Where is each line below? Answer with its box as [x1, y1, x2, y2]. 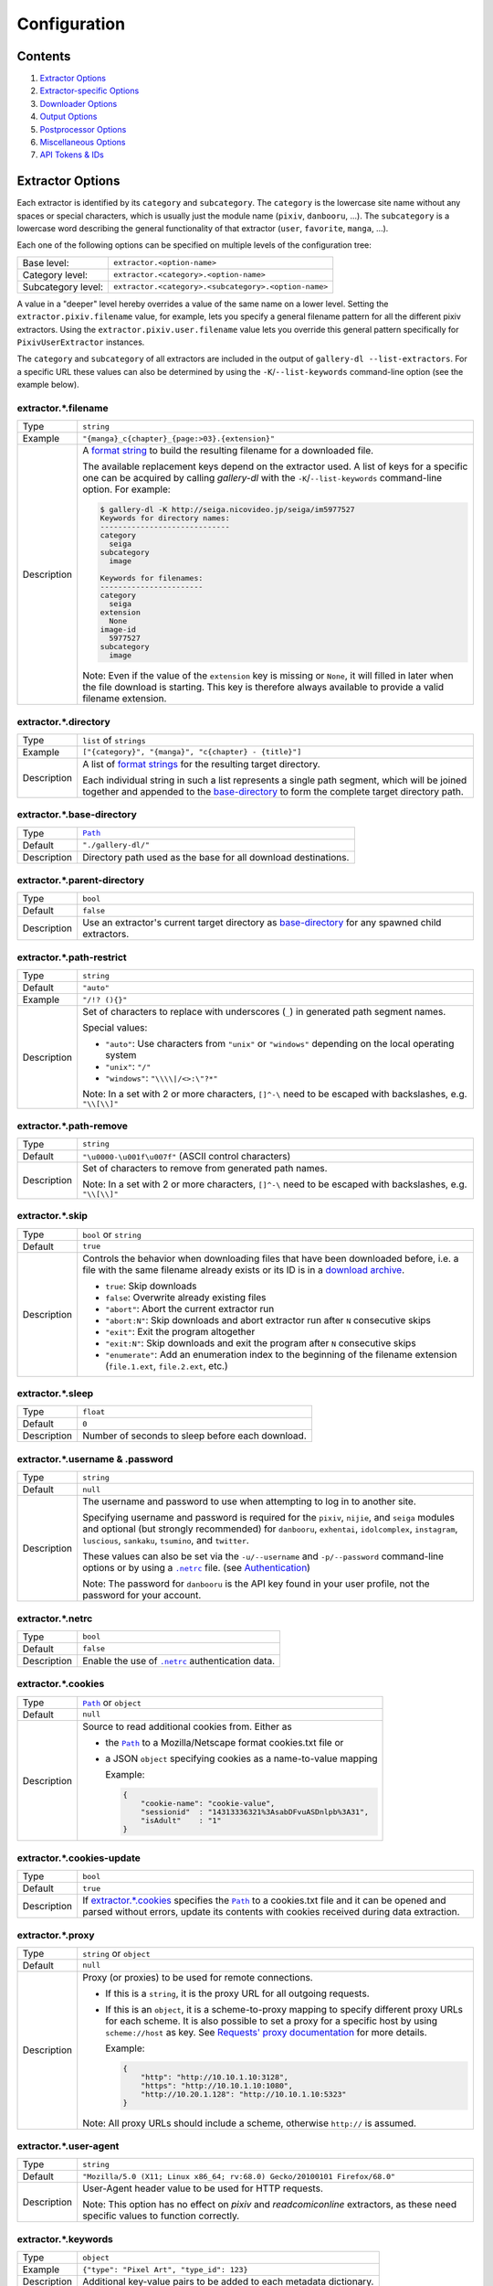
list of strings [82, 733, 146, 746]
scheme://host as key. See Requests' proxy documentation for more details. [105, 2025, 428, 2038]
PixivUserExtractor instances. [16, 336, 145, 347]
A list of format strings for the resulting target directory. [82, 757, 320, 770]
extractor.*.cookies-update [16, 1852, 142, 1864]
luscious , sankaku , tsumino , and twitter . [82, 1534, 250, 1547]
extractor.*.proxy [16, 1928, 95, 1941]
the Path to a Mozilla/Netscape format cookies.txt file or [105, 1736, 344, 1748]
